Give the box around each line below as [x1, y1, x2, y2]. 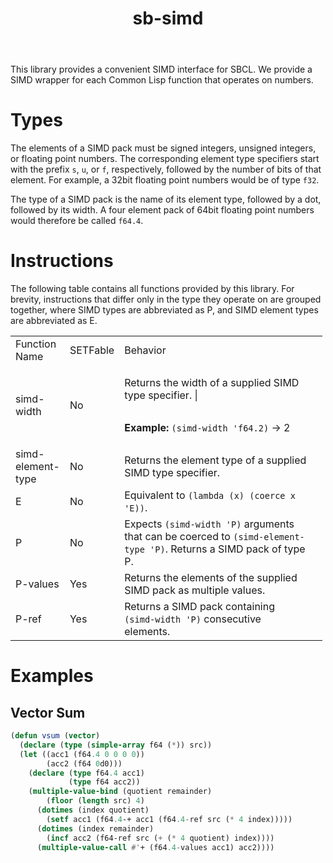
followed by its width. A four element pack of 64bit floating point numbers [10, 204, 315, 216]
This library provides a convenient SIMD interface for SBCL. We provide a [10, 63, 313, 76]
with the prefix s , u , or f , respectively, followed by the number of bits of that [10, 163, 322, 176]
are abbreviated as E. [10, 315, 98, 327]
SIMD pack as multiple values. [124, 583, 266, 597]
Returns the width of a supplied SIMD [124, 376, 300, 390]
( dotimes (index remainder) [36, 823, 155, 834]
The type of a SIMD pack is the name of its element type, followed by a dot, [10, 193, 322, 206]
